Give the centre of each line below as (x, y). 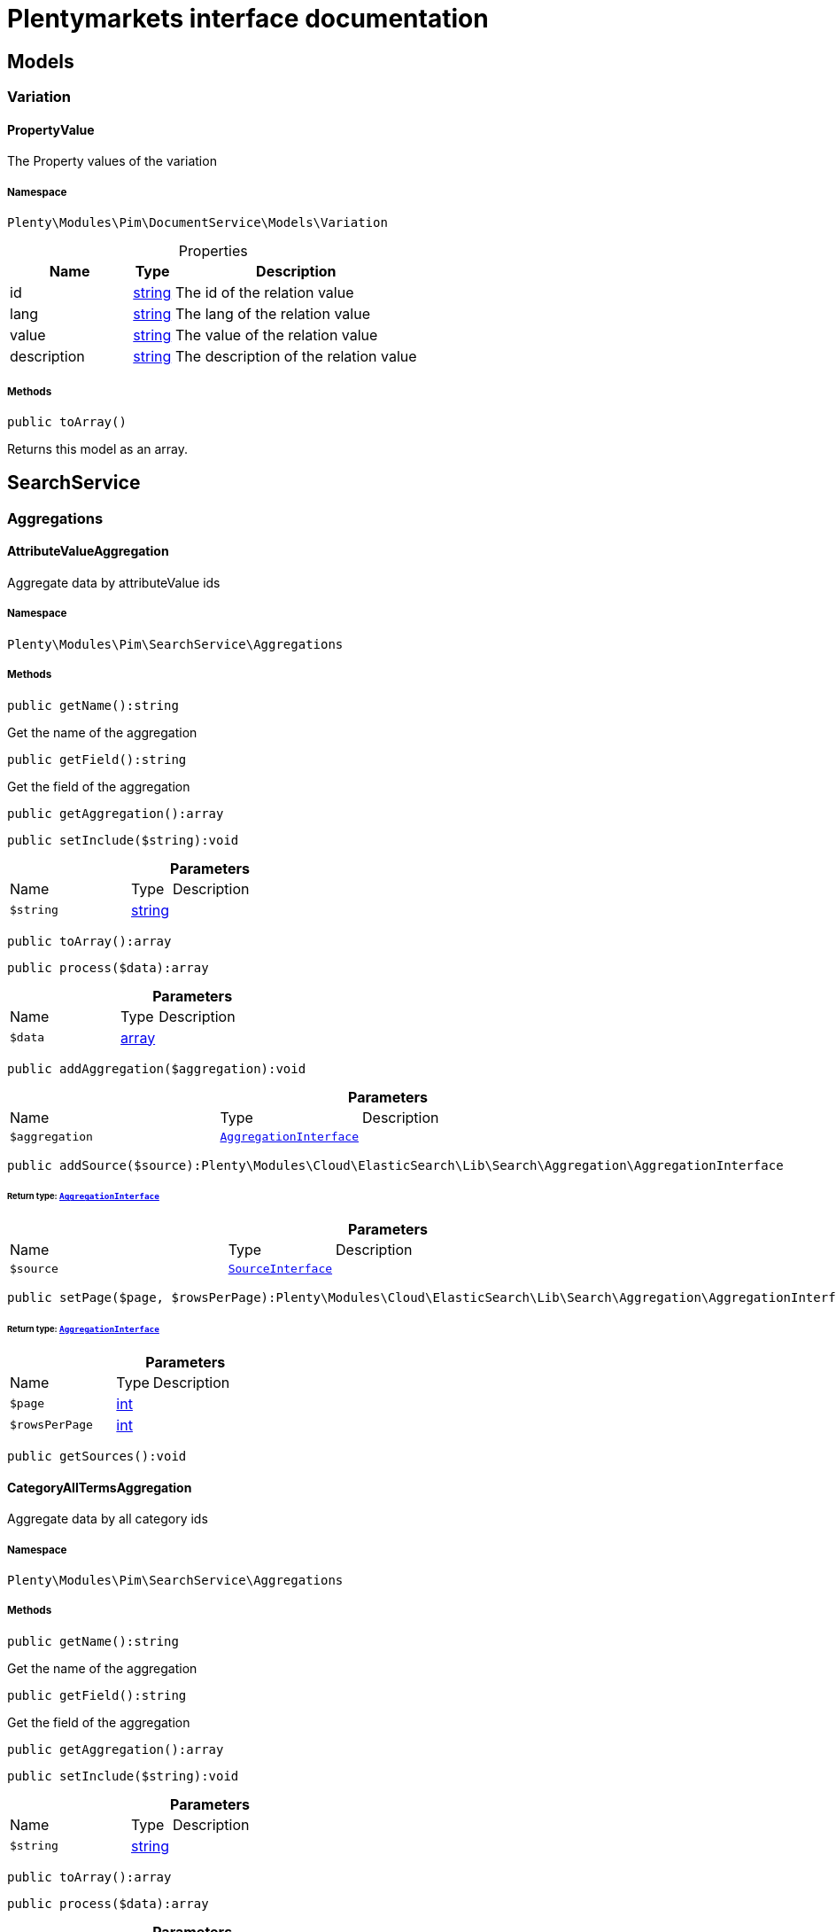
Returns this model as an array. (98, 448)
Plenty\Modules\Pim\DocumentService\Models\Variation (197, 223)
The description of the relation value (296, 357)
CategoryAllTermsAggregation (100, 1487)
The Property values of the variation (112, 161)
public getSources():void (97, 1456)
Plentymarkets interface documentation (248, 19)
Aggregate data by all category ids (108, 1519)
